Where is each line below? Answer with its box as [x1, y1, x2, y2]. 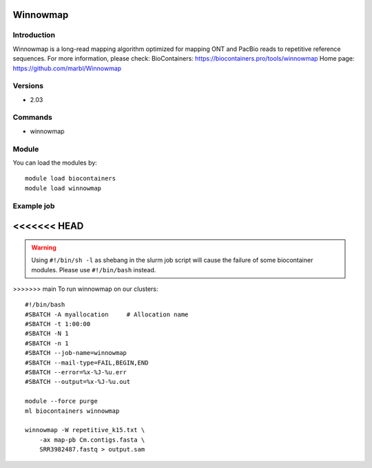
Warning [31, 243, 56, 252]
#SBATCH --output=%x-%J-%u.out [25, 378, 131, 386]
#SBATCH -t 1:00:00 [25, 321, 91, 328]
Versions [12, 81, 44, 91]
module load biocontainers [25, 174, 116, 183]
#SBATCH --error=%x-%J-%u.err [25, 369, 127, 376]
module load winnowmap [25, 184, 102, 192]
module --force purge [25, 397, 98, 405]
